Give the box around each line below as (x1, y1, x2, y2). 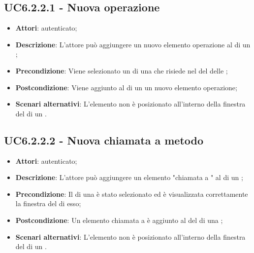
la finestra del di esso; (15, 198, 81, 209)
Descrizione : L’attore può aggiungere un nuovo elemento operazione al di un (15, 39, 251, 49)
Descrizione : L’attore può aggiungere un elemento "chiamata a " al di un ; (15, 172, 243, 182)
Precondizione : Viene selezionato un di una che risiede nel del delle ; (15, 65, 228, 75)
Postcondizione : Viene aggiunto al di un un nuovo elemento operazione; (15, 82, 237, 92)
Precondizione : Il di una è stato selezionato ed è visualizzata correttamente (15, 188, 248, 199)
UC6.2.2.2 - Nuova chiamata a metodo (4, 132, 204, 147)
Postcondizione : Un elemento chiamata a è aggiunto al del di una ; (15, 215, 223, 225)
